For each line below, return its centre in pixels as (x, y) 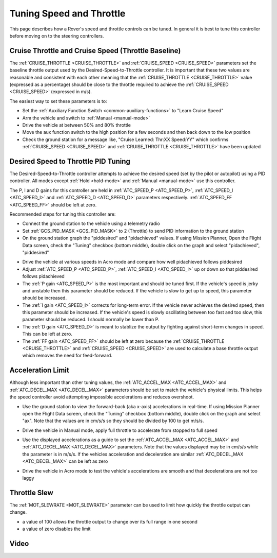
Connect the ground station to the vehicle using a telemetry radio (91, 223)
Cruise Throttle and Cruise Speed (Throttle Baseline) (95, 51)
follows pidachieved (44, 276)
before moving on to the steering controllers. (57, 36)
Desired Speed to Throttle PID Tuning (70, 161)
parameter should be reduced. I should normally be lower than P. (91, 320)
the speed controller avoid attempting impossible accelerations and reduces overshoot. (102, 397)
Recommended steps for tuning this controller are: (63, 214)
